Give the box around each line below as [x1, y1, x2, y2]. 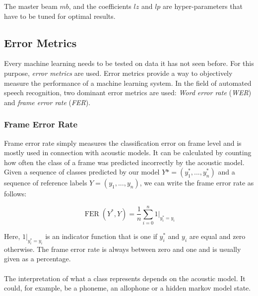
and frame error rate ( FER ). [4, 97, 91, 107]
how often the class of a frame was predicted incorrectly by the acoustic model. [4, 157, 245, 167]
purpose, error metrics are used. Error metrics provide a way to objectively [4, 67, 233, 78]
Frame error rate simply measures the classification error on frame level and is [4, 137, 242, 148]
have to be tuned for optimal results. [4, 10, 116, 21]
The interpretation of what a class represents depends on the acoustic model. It [4, 273, 246, 283]
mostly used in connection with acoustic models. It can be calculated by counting [4, 147, 252, 158]
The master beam [4, 1, 58, 11]
